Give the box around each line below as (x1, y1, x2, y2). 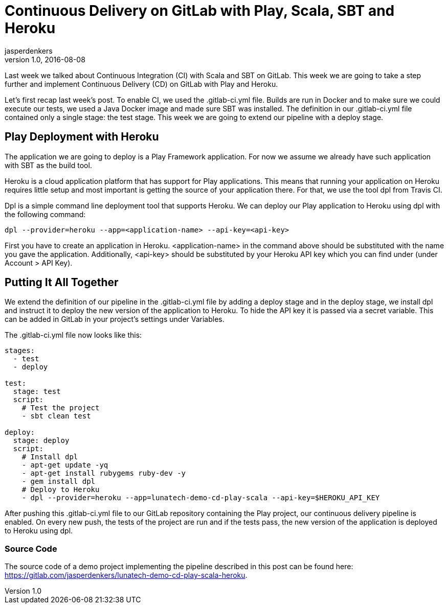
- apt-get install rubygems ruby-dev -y (21, 469, 186, 478)
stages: (5, 346, 35, 355)
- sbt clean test (21, 412, 91, 420)
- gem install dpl (21, 477, 96, 486)
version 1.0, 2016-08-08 (5, 55, 85, 64)
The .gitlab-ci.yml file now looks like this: (5, 331, 142, 340)
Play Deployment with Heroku (5, 130, 159, 144)
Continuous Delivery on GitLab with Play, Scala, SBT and (5, 2, 395, 19)
